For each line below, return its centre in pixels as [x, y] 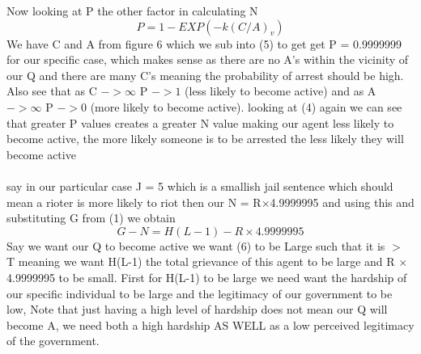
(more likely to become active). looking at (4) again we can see [246, 106]
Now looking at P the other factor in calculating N [132, 11]
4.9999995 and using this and [342, 202]
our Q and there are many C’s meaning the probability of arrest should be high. [205, 75]
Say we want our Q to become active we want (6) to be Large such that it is [196, 245]
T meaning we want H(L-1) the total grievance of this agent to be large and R [201, 261]
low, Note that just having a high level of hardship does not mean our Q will [197, 309]
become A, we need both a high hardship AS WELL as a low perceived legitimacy [210, 324]
